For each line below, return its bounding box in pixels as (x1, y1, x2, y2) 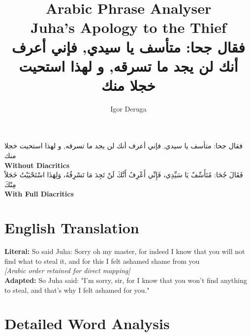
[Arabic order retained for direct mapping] (4, 265, 130, 276)
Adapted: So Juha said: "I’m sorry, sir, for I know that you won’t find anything (4, 275, 247, 285)
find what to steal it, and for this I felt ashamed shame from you (4, 255, 200, 266)
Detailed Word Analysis (4, 313, 170, 334)
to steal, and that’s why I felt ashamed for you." (4, 284, 150, 295)
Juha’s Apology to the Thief (31, 17, 226, 37)
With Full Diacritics (4, 189, 74, 199)
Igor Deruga (110, 103, 147, 113)
